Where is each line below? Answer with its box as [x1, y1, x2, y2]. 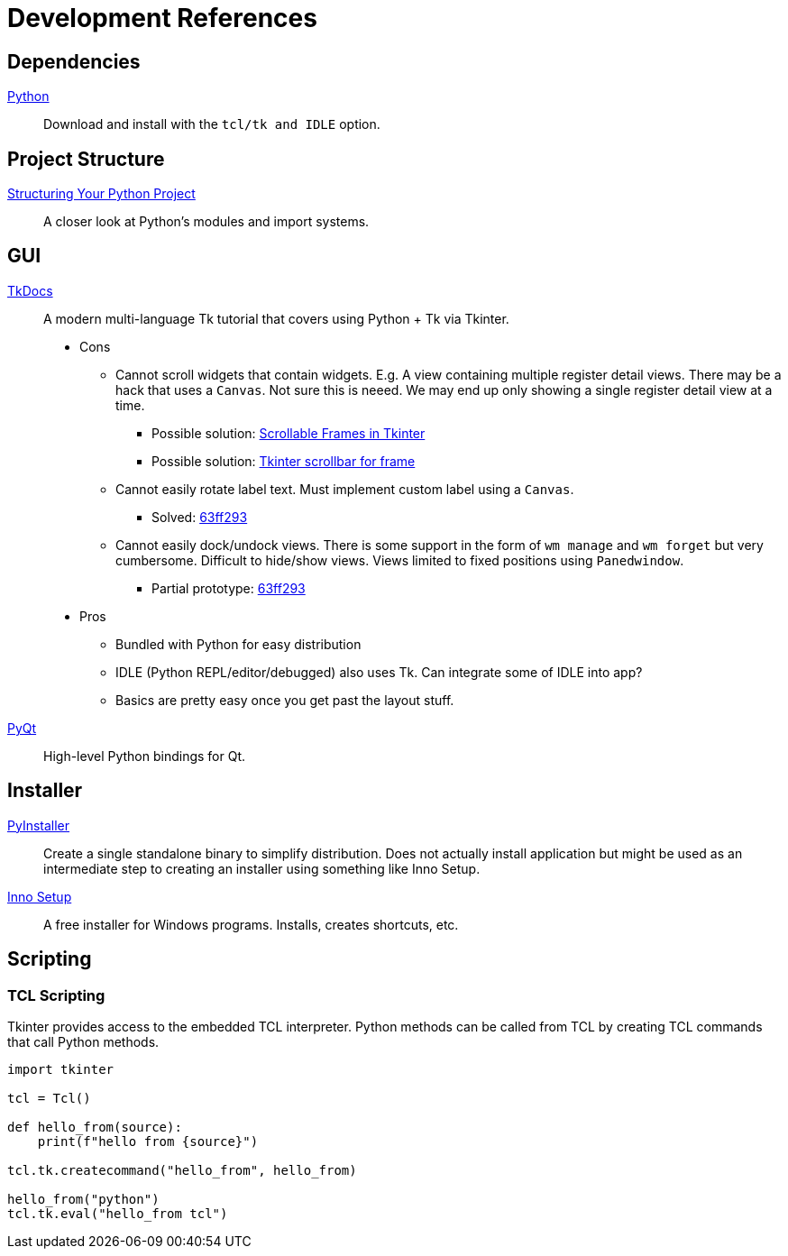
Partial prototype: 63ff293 [151, 580, 306, 596]
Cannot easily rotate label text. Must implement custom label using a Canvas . [115, 481, 574, 497]
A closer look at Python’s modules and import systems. [43, 214, 370, 230]
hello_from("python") [7, 1191, 160, 1206]
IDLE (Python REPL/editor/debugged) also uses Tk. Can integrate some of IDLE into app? [115, 664, 643, 680]
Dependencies [7, 50, 141, 73]
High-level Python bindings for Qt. [43, 747, 246, 764]
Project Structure [7, 147, 165, 170]
